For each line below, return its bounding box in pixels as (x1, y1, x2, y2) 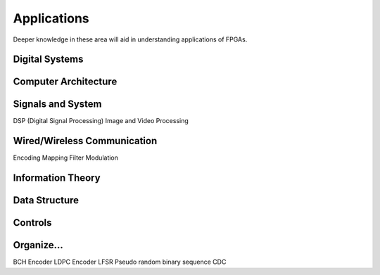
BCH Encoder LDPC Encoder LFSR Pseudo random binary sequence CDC (13, 257, 227, 267)
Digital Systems (13, 53, 84, 65)
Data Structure (13, 194, 80, 207)
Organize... (13, 239, 63, 251)
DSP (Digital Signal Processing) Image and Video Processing (13, 117, 189, 125)
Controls (13, 217, 52, 229)
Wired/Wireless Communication (13, 135, 158, 147)
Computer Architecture (13, 76, 118, 88)
